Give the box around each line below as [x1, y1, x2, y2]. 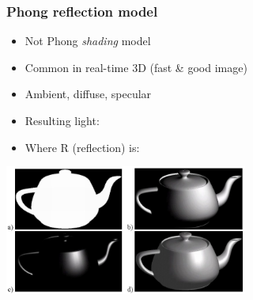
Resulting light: [25, 112, 100, 128]
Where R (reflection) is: [25, 139, 140, 155]
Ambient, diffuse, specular [25, 85, 152, 102]
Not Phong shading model [25, 32, 151, 49]
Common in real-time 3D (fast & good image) [25, 59, 247, 75]
